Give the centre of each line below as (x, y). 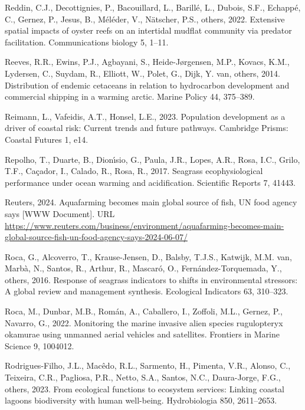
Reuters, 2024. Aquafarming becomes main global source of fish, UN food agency (151, 202)
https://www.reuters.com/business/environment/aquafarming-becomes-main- (145, 225)
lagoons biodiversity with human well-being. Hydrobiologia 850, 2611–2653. (141, 400)
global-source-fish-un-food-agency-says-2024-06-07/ (96, 237)
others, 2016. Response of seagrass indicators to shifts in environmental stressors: (151, 279)
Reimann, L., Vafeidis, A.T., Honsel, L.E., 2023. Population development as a (145, 116)
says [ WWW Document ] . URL (60, 213)
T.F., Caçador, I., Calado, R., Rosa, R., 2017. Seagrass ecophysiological (134, 171)
